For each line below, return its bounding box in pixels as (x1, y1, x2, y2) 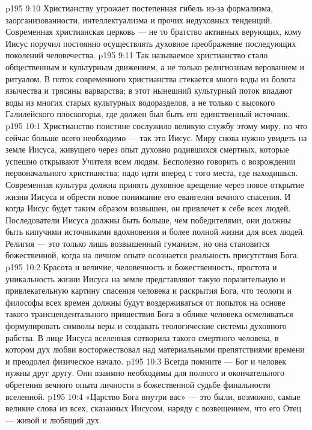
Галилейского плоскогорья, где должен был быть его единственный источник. (5, 107, 290, 120)
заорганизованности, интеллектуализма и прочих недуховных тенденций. (5, 13, 272, 26)
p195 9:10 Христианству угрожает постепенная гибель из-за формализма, (5, 2, 274, 14)
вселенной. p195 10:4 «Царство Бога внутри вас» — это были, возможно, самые (5, 390, 301, 402)
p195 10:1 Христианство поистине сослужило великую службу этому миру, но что (5, 119, 307, 132)
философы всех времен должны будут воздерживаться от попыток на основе (5, 295, 286, 308)
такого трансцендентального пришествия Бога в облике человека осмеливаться (5, 307, 293, 320)
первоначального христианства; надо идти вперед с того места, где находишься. (5, 166, 298, 179)
